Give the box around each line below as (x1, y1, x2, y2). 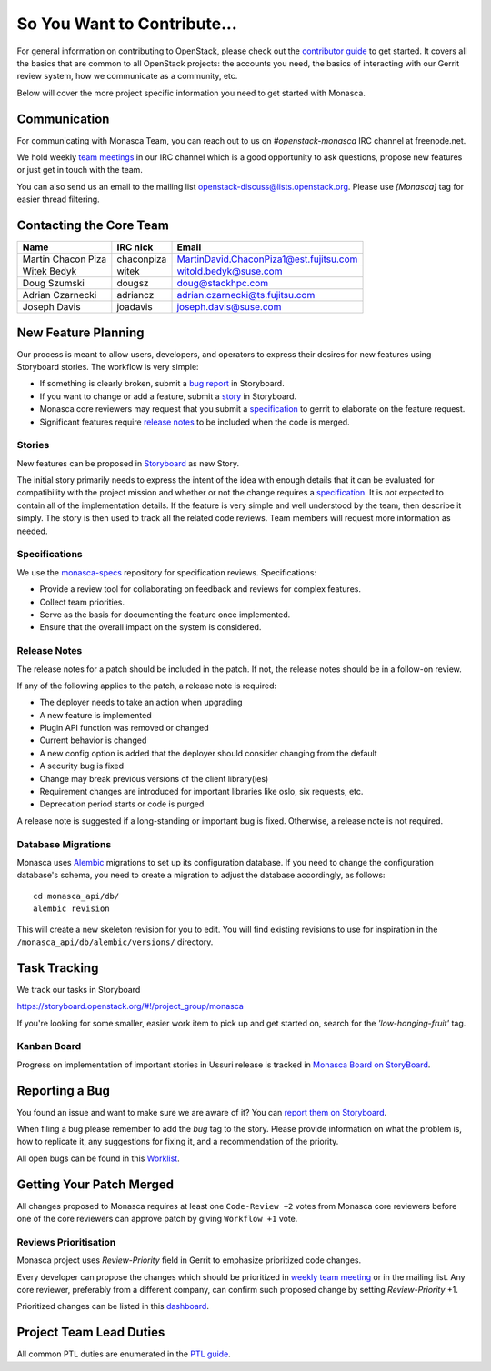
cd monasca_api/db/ (33, 891, 120, 901)
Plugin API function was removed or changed (39, 723, 209, 734)
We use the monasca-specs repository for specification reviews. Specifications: (16, 566, 317, 577)
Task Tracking (16, 960, 99, 976)
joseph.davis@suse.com (176, 301, 282, 314)
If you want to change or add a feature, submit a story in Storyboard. (39, 391, 297, 402)
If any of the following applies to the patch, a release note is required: (16, 680, 277, 691)
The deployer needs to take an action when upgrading (39, 696, 243, 708)
